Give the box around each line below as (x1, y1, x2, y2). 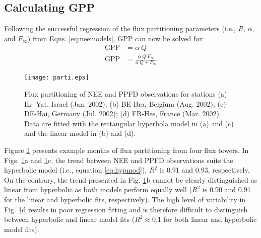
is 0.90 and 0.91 (202, 184, 251, 195)
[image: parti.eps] (24, 74, 89, 82)
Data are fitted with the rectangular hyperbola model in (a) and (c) (24, 118, 234, 128)
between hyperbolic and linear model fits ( (4, 214, 135, 224)
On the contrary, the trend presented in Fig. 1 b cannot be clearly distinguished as (4, 174, 257, 185)
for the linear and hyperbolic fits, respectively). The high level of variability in (4, 194, 246, 204)
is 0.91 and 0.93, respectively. (159, 165, 250, 175)
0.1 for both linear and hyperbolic (152, 214, 257, 224)
